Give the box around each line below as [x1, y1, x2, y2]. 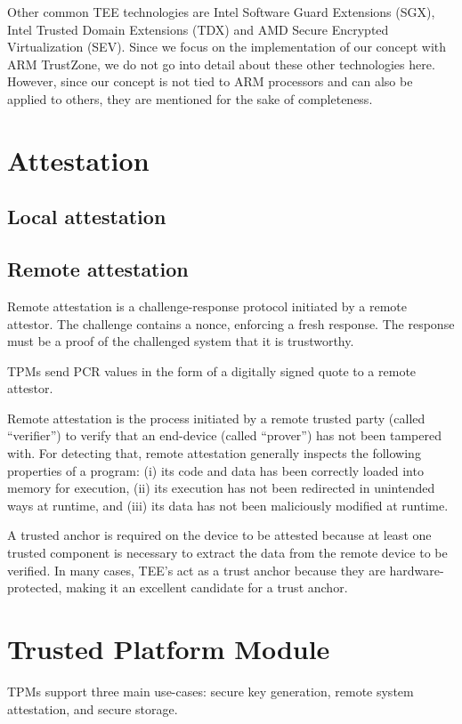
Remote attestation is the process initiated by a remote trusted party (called [7, 408, 426, 427]
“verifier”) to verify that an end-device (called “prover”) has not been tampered [7, 426, 442, 445]
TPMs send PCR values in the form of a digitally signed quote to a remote [7, 361, 417, 380]
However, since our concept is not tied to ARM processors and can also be [7, 72, 413, 91]
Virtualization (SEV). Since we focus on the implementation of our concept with [7, 37, 447, 56]
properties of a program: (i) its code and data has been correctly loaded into [7, 461, 424, 479]
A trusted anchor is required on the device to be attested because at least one [7, 526, 432, 544]
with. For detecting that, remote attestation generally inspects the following [7, 444, 421, 463]
